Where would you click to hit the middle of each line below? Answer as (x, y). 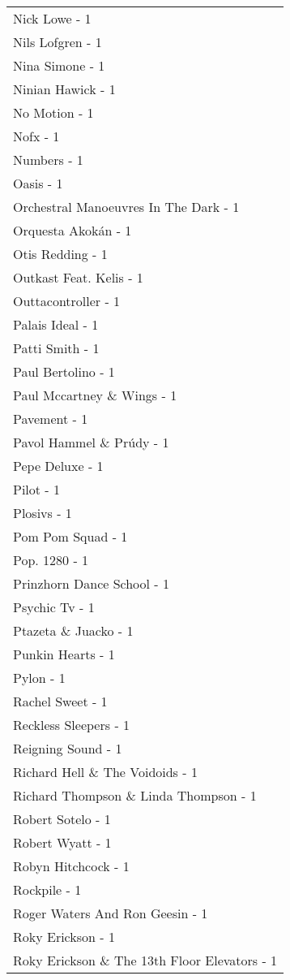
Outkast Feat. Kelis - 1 (78, 277)
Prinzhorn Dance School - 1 (91, 583)
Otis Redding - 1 (60, 254)
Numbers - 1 (48, 160)
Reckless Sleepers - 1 (72, 725)
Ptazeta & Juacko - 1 (73, 630)
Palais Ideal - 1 (56, 324)
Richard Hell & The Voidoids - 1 (105, 772)
